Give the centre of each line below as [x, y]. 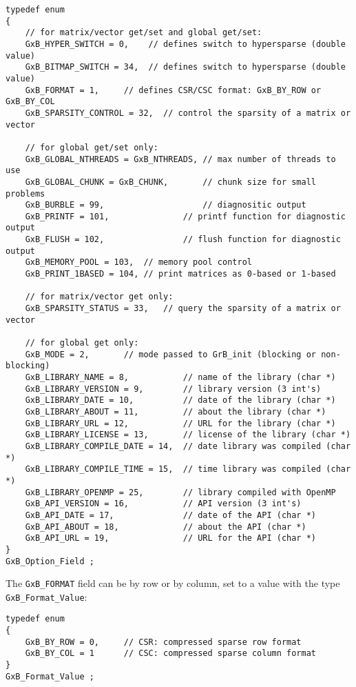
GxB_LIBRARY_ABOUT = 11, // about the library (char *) [176, 411]
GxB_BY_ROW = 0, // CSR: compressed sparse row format [163, 642]
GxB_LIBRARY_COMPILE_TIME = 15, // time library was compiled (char [188, 469]
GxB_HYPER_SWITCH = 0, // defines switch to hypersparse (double [185, 44]
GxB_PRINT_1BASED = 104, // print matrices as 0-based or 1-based [180, 274]
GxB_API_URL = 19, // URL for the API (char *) [171, 538]
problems [25, 193]
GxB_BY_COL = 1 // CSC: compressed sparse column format [171, 654]
